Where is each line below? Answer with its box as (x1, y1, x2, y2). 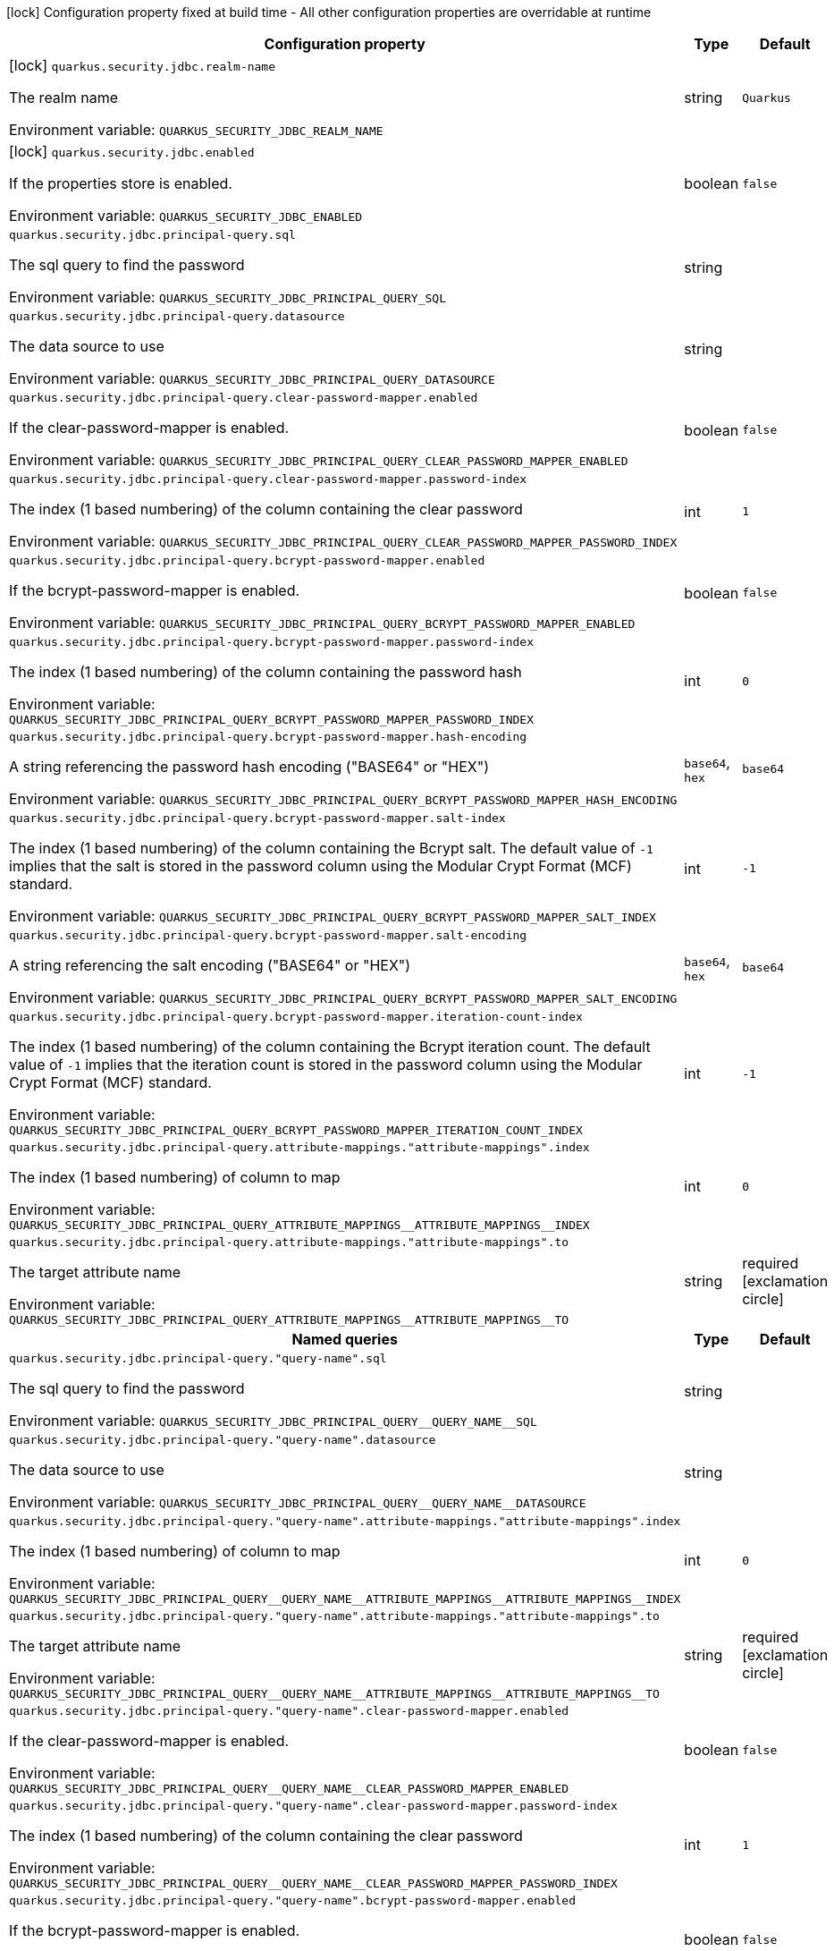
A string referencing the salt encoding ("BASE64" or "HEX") (9, 956, 411, 974)
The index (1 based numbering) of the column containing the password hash (9, 663, 522, 681)
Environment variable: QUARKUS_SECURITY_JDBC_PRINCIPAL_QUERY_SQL (9, 288, 446, 306)
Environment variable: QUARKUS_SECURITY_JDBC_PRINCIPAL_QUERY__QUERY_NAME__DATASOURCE (9, 1493, 586, 1511)
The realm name (9, 89, 119, 106)
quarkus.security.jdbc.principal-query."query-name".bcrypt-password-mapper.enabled (9, 1894, 576, 1907)
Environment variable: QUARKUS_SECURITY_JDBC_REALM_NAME (9, 121, 383, 139)
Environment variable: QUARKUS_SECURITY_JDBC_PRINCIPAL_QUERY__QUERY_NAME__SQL (9, 1412, 537, 1429)
